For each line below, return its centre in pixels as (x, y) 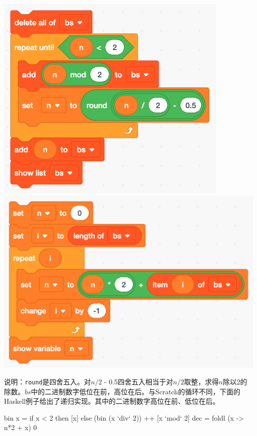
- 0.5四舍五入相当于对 (139, 381)
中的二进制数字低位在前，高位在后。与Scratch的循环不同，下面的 (136, 391)
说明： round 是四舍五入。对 (47, 381)
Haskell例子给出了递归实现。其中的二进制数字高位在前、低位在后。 (112, 401)
